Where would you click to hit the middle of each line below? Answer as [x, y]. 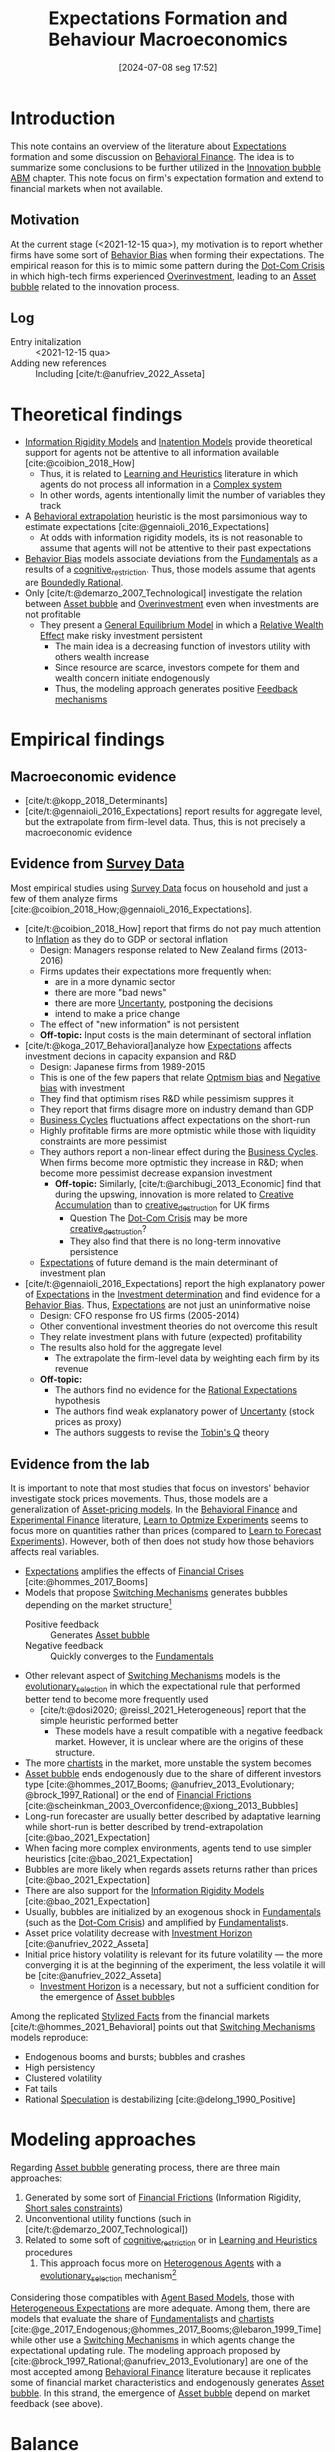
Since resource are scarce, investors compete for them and [177, 668]
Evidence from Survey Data [97, 863]
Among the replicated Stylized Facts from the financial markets [140, 2016]
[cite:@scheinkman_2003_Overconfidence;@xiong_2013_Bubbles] [161, 1805]
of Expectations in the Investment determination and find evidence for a [172, 1294]
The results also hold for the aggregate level [130, 1348]
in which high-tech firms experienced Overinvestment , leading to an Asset [163, 276]
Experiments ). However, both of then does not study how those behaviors [162, 1541]
